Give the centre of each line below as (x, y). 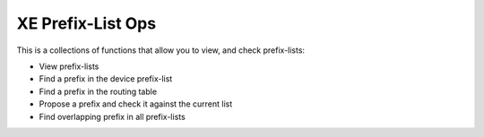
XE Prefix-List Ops (86, 23)
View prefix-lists (69, 66)
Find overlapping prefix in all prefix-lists (112, 116)
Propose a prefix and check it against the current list (136, 104)
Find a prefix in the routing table (98, 91)
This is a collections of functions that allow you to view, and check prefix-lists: (160, 50)
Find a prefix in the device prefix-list (106, 79)
